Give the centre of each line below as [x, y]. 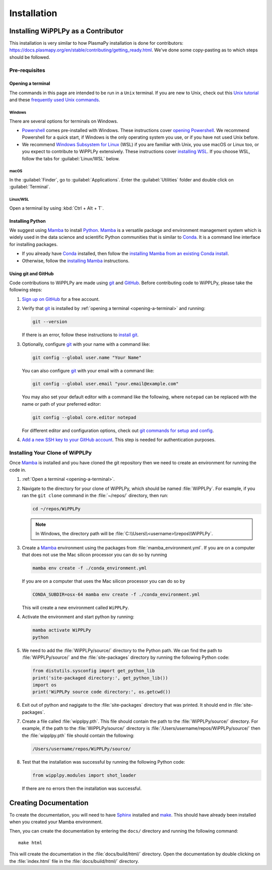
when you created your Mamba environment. [56, 822]
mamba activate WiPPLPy [62, 630]
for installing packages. [33, 244]
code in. [18, 470]
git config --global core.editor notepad [84, 417]
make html [30, 843]
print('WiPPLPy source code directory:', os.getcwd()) [101, 692]
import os [45, 685]
